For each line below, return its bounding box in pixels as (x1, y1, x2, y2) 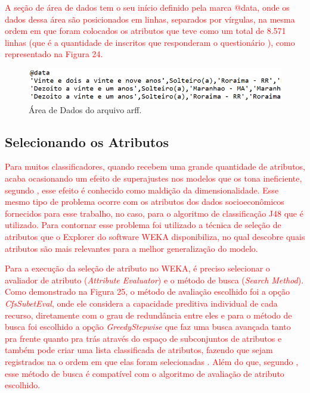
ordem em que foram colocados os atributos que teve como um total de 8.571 (5, 24, 286, 37)
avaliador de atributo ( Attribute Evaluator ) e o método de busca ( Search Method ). (5, 273, 304, 286)
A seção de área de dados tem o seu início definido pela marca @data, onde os (5, 1, 290, 13)
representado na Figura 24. (5, 48, 103, 60)
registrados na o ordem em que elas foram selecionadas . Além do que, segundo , (5, 355, 299, 367)
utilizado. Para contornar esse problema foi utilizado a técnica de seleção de (5, 219, 281, 231)
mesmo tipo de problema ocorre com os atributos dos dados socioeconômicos (5, 195, 284, 208)
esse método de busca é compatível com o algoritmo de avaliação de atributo (5, 367, 284, 379)
